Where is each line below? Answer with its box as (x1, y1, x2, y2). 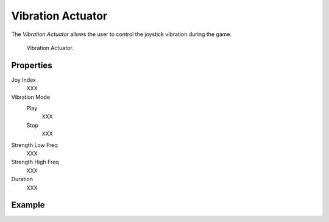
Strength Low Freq (11, 141, 58, 149)
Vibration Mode (11, 93, 51, 101)
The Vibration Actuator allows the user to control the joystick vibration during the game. (11, 30, 232, 38)
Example (11, 200, 45, 210)
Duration (11, 176, 34, 183)
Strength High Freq (11, 159, 59, 166)
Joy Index (11, 76, 37, 84)
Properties (11, 60, 52, 70)
